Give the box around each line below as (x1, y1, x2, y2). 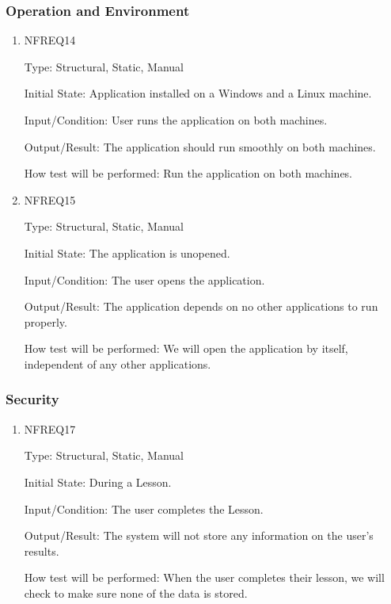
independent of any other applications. (24, 355, 211, 372)
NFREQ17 (24, 420, 76, 437)
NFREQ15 (24, 191, 76, 208)
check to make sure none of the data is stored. (24, 584, 248, 601)
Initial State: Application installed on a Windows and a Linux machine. (24, 85, 372, 101)
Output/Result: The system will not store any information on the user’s (24, 527, 374, 544)
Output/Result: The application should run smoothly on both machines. (24, 138, 376, 155)
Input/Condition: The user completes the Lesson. (24, 500, 264, 517)
